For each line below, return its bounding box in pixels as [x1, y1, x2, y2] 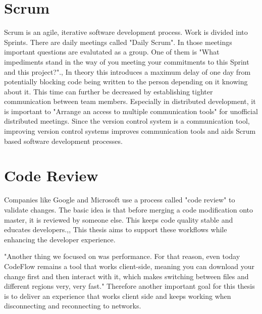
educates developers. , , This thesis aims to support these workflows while [4, 224, 227, 235]
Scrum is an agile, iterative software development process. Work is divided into [4, 27, 248, 37]
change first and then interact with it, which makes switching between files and [4, 271, 249, 281]
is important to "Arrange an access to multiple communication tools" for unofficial [4, 106, 258, 116]
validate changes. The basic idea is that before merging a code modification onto [4, 204, 253, 215]
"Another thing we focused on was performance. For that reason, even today [4, 251, 240, 261]
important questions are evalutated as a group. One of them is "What [4, 46, 220, 57]
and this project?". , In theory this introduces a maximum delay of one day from [4, 66, 251, 77]
